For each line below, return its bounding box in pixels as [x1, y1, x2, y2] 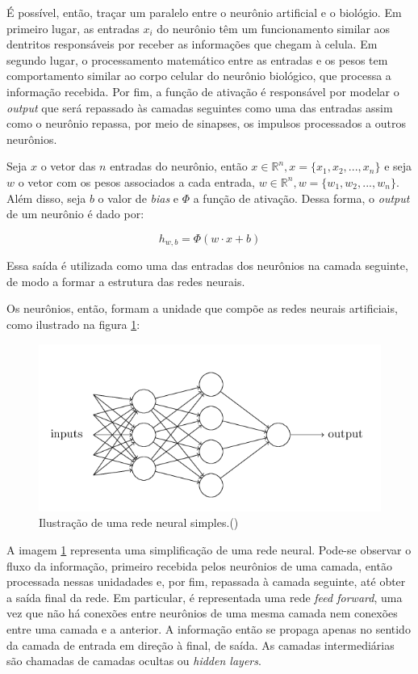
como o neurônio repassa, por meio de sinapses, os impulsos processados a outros [6, 115, 406, 132]
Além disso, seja [6, 189, 86, 206]
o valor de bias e [98, 189, 179, 206]
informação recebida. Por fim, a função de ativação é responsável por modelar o [6, 82, 399, 99]
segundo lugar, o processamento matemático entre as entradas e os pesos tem [6, 51, 388, 68]
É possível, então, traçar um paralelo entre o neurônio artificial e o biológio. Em [6, 4, 402, 20]
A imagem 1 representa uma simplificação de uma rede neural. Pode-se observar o [6, 541, 412, 558]
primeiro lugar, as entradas [6, 19, 140, 36]
